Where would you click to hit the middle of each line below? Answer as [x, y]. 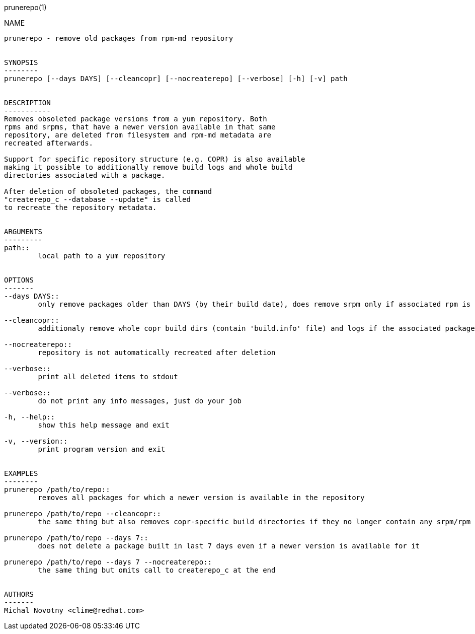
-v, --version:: [36, 441]
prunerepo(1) [25, 7]
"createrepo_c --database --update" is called [97, 199]
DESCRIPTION [27, 103]
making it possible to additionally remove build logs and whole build [148, 167]
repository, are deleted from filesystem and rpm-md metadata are [138, 135]
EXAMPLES [21, 473]
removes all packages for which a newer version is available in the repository [201, 498]
